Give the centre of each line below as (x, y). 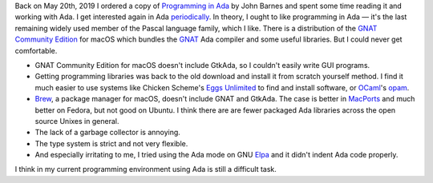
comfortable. (36, 50)
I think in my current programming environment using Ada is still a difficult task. (146, 169)
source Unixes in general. (77, 121)
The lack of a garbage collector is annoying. (107, 133)
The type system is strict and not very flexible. (111, 143)
